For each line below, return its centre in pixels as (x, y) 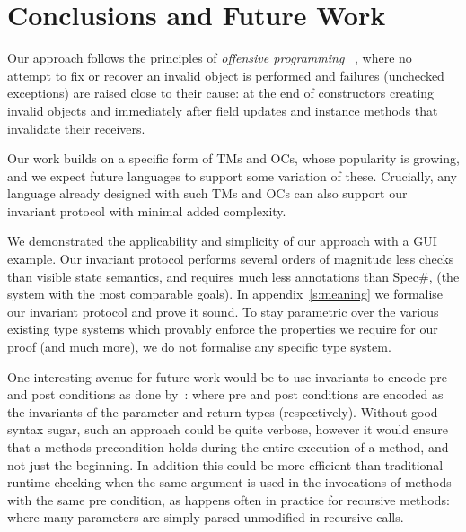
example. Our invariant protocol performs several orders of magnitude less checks (231, 259)
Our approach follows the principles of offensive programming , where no (210, 58)
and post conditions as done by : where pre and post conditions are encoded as (225, 394)
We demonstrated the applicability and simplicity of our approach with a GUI (222, 241)
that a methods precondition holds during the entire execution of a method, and (228, 447)
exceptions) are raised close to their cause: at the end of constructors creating (221, 93)
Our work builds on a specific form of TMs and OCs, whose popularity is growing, (233, 158)
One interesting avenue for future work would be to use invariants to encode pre (228, 376)
